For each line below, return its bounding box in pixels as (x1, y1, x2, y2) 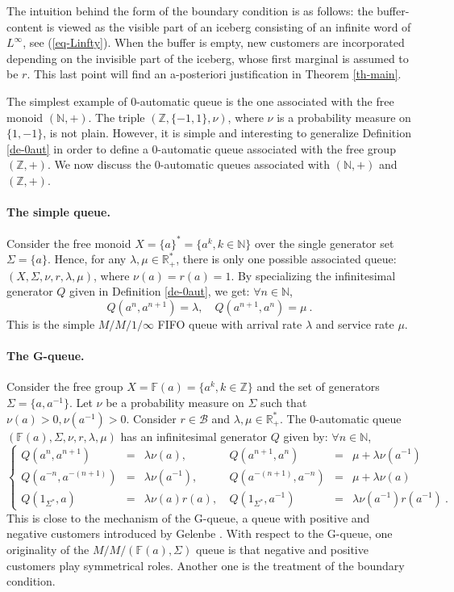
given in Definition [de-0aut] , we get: (69, 283, 250, 300)
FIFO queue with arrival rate (157, 316, 302, 333)
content (6, 18, 44, 35)
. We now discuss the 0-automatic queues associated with (47, 156, 330, 173)
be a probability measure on (106, 394, 244, 411)
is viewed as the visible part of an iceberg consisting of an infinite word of (46, 18, 411, 35)
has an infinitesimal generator (120, 427, 268, 444)
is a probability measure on (277, 108, 411, 125)
